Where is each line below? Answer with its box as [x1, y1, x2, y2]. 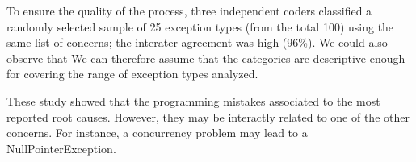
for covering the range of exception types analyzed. [6, 65, 258, 82]
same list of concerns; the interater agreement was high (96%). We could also [6, 34, 388, 51]
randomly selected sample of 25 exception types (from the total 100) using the [6, 18, 394, 35]
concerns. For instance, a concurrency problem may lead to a [6, 124, 308, 141]
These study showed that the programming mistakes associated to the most [6, 92, 380, 109]
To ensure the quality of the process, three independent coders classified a [6, 2, 372, 19]
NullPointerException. [6, 139, 116, 156]
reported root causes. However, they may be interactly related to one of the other [6, 108, 410, 125]
